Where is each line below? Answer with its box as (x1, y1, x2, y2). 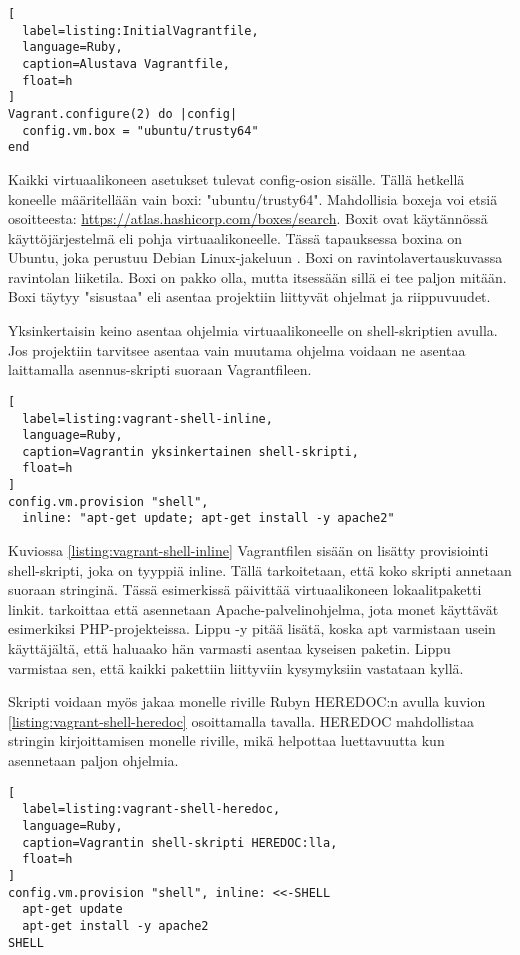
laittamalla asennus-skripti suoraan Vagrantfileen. (8, 359, 312, 380)
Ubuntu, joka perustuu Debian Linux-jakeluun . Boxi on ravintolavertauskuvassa (8, 247, 503, 268)
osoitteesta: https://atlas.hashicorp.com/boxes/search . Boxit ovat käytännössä (8, 208, 488, 229)
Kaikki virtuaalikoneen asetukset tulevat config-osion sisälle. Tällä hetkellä (8, 168, 465, 189)
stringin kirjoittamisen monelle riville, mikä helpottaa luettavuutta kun (8, 730, 445, 751)
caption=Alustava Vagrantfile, (22, 56, 230, 71)
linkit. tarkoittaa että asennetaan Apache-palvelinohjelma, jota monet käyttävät (8, 598, 499, 619)
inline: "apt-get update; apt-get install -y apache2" (22, 511, 395, 526)
